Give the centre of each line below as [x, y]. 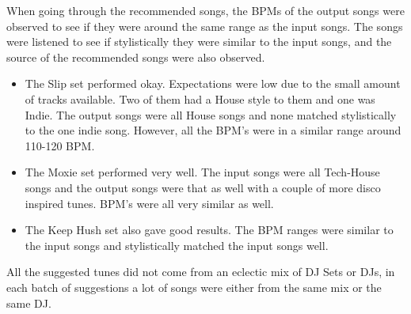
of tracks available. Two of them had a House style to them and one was [200, 98]
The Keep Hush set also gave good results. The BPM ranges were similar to [209, 230]
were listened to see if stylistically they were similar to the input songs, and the [199, 42]
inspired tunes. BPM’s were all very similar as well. [149, 203]
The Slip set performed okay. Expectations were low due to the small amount [213, 83]
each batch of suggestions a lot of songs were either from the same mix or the [194, 287]
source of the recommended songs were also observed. [136, 57]
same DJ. [29, 303]
